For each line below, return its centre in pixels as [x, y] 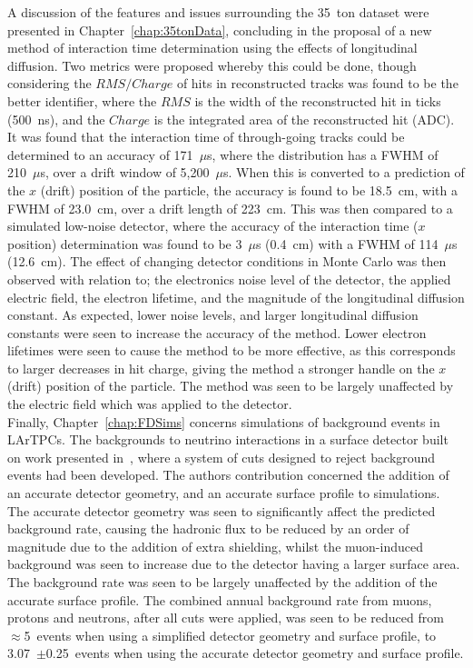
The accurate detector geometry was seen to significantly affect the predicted [222, 510]
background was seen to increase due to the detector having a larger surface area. [234, 564]
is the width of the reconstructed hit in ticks [318, 100]
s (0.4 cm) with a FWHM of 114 [347, 243]
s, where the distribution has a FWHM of [323, 154]
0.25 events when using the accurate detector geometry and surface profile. [255, 653]
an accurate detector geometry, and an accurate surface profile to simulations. [224, 493]
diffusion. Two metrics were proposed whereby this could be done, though [212, 65]
